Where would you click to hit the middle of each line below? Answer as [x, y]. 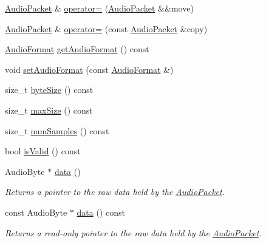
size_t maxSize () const [49, 110]
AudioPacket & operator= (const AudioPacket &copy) [106, 28]
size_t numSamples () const [57, 130]
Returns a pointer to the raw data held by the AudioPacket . [115, 192]
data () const [101, 212]
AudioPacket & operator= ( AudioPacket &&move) [99, 8]
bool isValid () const [43, 151]
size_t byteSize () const [49, 90]
